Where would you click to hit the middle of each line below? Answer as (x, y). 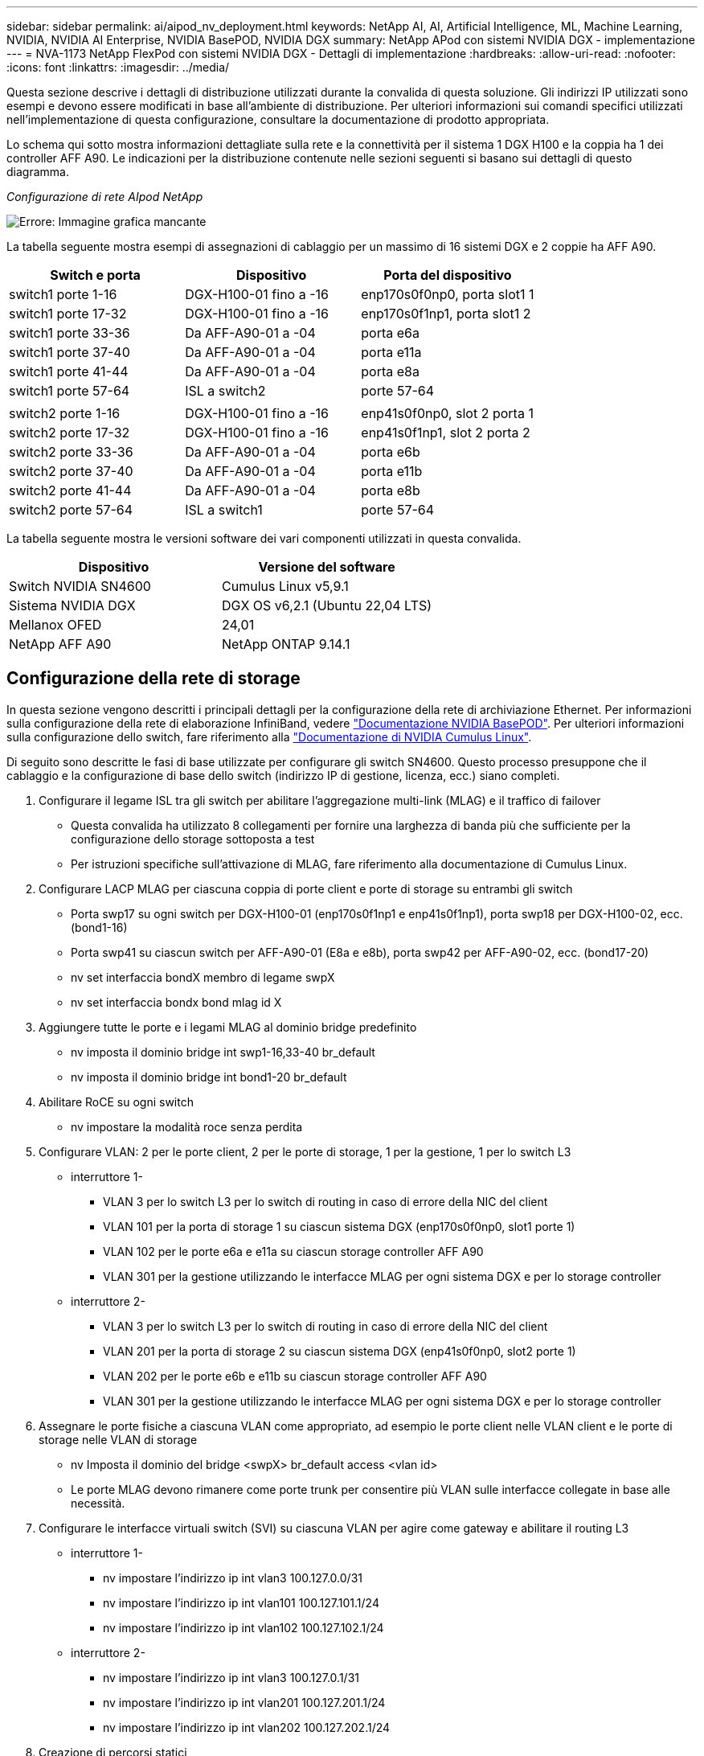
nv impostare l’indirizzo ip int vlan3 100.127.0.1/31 (231, 1677)
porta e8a (390, 371)
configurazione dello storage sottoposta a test (193, 839)
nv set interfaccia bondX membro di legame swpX (203, 977)
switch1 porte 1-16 (63, 294)
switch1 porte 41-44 (69, 371)
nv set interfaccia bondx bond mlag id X (176, 1002)
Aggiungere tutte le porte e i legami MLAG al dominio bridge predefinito (228, 1027)
